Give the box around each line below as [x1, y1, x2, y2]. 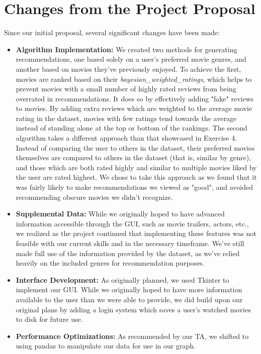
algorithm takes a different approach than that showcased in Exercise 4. [16, 133, 237, 143]
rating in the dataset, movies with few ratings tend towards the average [16, 112, 237, 123]
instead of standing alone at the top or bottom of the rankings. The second [16, 123, 247, 133]
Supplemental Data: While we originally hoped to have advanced [16, 208, 225, 219]
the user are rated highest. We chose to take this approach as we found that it [16, 172, 257, 182]
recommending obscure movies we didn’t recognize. [16, 191, 173, 202]
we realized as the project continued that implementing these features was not [16, 228, 256, 239]
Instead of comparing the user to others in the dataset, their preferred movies [16, 142, 255, 153]
